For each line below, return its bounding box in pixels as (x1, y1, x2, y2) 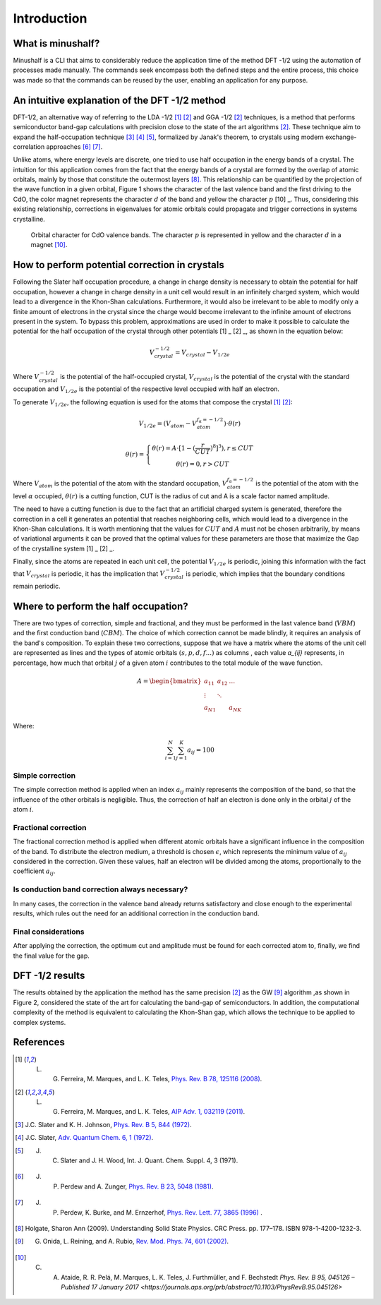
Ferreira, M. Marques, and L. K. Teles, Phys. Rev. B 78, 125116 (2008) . (61, 1075, 262, 1083)
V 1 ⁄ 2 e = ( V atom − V (138, 419, 198, 429)
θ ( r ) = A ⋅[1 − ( (152, 444, 195, 452)
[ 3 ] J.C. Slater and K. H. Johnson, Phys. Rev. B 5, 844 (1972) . (15, 1120, 192, 1129)
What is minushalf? (13, 37, 100, 49)
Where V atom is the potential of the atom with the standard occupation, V (13, 479, 227, 489)
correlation (13, 142, 45, 151)
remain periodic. (13, 582, 61, 591)
